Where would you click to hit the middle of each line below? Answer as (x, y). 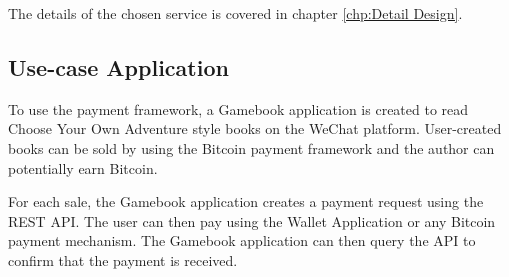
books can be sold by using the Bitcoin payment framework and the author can (251, 147)
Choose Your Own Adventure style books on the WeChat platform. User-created (255, 128)
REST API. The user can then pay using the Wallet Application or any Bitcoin (252, 220)
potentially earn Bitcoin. (83, 167)
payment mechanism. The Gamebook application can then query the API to (242, 240)
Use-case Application (118, 66)
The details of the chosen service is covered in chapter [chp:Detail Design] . (235, 13)
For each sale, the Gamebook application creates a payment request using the (246, 201)
